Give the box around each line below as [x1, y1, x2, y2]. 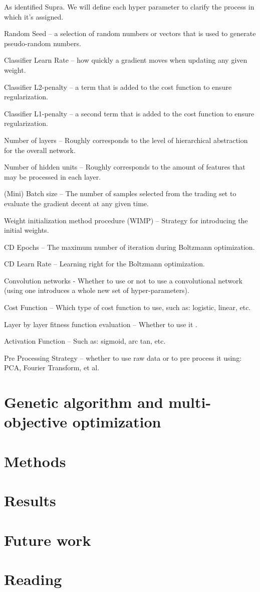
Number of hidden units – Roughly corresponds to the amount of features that [4, 162, 245, 172]
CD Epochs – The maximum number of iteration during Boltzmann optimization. [4, 241, 255, 252]
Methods [4, 451, 66, 471]
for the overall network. [4, 144, 76, 155]
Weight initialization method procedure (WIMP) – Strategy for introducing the [4, 215, 248, 225]
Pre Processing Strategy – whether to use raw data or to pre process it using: [4, 352, 242, 363]
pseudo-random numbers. [4, 38, 81, 48]
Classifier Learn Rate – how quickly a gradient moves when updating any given [4, 55, 247, 65]
